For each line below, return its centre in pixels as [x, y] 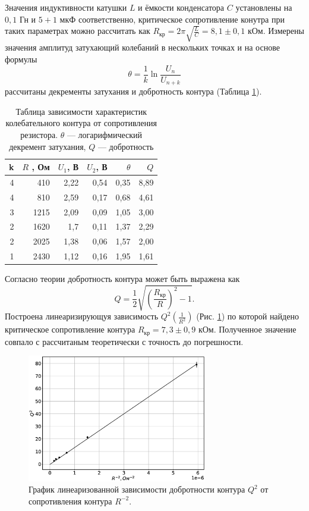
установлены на [264, 7]
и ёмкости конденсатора [181, 7]
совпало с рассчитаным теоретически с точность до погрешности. [124, 341]
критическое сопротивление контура [70, 329]
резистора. [39, 134]
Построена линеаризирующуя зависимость [82, 316]
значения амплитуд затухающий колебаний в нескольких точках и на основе [142, 47]
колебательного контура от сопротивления [81, 123]
